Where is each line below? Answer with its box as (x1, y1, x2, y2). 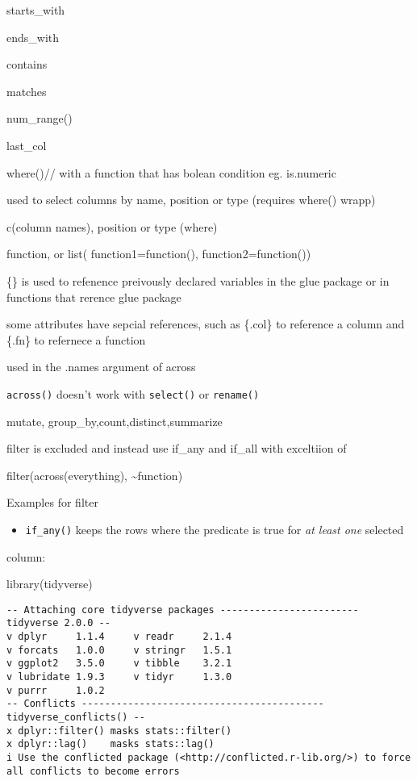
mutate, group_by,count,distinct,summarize (6, 412, 223, 429)
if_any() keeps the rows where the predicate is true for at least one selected (25, 520, 404, 537)
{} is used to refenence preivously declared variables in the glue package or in (6, 272, 390, 289)
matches (6, 82, 47, 99)
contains (6, 56, 48, 73)
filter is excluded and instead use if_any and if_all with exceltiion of (6, 440, 347, 457)
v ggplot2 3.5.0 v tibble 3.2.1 (6, 658, 232, 670)
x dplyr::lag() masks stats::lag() (6, 738, 215, 750)
